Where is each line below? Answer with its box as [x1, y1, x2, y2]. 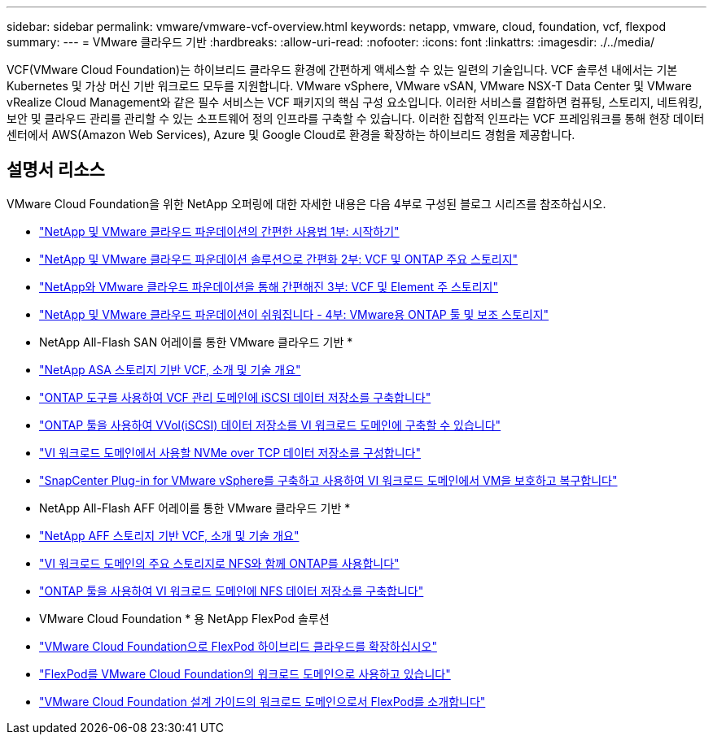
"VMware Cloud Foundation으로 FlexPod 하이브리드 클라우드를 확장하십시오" [39, 639, 437, 653]
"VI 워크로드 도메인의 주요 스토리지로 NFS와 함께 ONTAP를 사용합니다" [39, 556, 400, 570]
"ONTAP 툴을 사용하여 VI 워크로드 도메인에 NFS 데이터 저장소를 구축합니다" [39, 583, 424, 598]
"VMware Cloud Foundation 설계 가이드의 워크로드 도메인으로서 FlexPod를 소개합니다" [39, 694, 486, 708]
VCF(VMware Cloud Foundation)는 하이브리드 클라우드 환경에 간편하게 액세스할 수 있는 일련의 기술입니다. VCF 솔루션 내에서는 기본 [7, 63, 678, 76]
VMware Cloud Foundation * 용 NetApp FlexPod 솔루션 [39, 611, 330, 625]
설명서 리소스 [7, 159, 105, 181]
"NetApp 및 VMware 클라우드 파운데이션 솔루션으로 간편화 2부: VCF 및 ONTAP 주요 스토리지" [39, 251, 518, 266]
